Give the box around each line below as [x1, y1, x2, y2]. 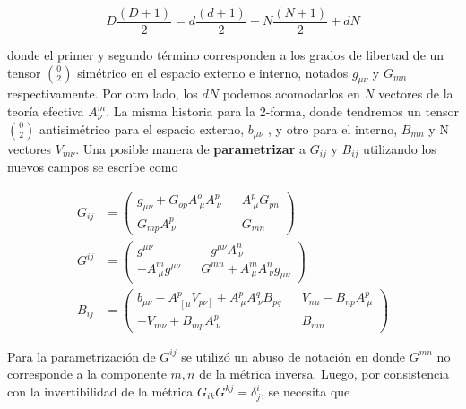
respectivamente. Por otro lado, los [7, 84, 198, 103]
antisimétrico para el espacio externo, [39, 119, 245, 138]
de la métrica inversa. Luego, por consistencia [199, 364, 450, 383]
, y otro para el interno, [268, 119, 398, 138]
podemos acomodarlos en [222, 84, 360, 103]
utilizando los [363, 139, 436, 158]
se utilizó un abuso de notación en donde [181, 346, 405, 365]
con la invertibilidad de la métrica [7, 382, 194, 401]
